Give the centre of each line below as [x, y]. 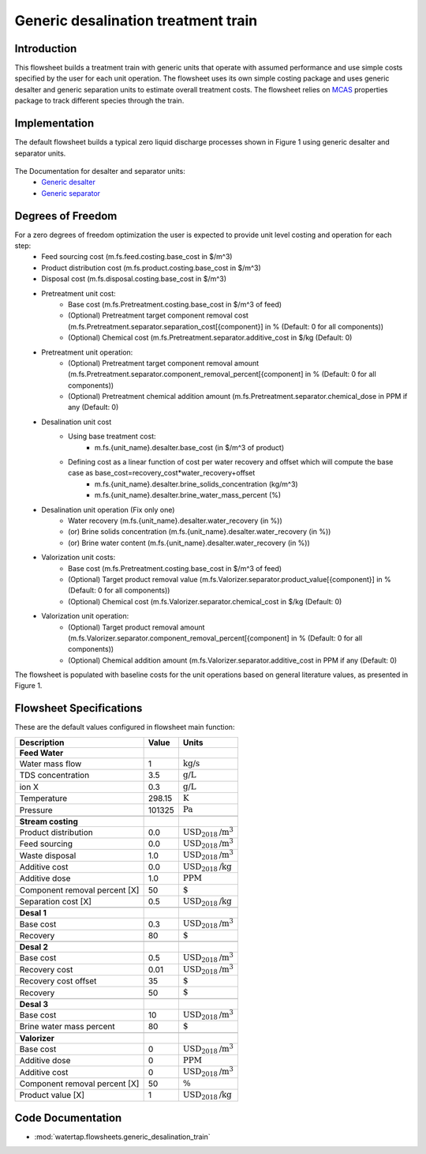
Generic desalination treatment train [136, 21]
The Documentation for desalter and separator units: [100, 171]
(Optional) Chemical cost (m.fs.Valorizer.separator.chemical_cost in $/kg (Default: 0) [205, 601]
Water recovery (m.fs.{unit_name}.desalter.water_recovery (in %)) [176, 521]
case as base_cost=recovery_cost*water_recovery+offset [162, 473]
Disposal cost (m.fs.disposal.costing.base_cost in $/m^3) [134, 279]
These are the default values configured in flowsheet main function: [125, 727]
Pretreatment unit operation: [87, 352]
